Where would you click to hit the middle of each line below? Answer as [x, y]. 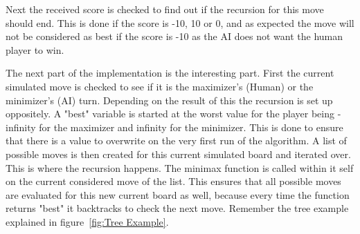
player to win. [35, 49]
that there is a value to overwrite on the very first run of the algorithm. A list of [176, 140]
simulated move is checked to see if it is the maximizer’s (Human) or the [160, 86]
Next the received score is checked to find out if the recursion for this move [165, 9]
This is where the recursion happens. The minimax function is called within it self [180, 167]
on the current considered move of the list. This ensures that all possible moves [173, 181]
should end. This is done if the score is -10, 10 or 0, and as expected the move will [180, 22]
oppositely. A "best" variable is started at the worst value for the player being [170, 114]
